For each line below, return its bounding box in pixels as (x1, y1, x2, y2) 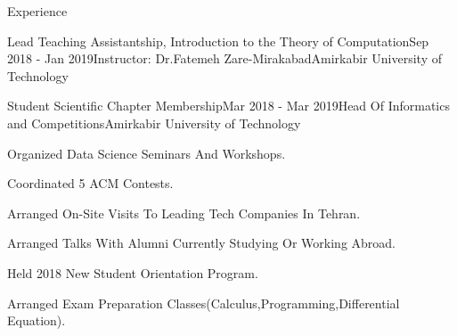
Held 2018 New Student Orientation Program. (7, 263, 258, 282)
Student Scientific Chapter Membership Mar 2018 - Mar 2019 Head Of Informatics (7, 96, 450, 115)
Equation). (7, 311, 66, 330)
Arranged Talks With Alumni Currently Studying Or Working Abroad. (7, 234, 396, 252)
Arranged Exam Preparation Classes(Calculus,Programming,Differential (7, 293, 400, 312)
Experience (7, 2, 68, 20)
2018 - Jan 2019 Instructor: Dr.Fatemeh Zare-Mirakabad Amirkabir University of (7, 49, 443, 68)
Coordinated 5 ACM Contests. (7, 174, 174, 193)
